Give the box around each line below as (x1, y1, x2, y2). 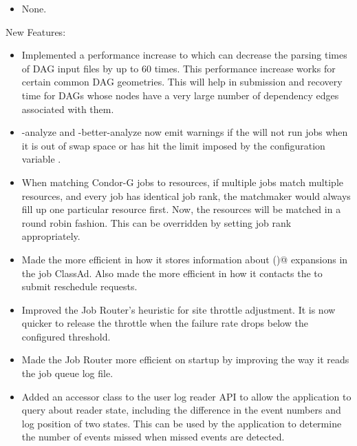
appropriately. (21, 229, 80, 243)
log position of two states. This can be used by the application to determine (21, 416, 342, 430)
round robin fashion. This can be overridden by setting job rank (21, 215, 292, 230)
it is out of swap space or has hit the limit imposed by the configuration (21, 138, 325, 152)
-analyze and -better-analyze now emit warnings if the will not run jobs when (21, 125, 348, 139)
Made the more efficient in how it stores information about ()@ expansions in (21, 252, 348, 266)
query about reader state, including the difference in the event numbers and (21, 403, 341, 417)
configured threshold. (21, 329, 111, 343)
